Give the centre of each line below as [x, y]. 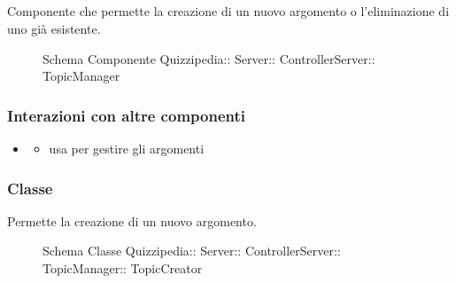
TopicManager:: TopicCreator [123, 267]
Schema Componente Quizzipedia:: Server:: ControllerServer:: [209, 58]
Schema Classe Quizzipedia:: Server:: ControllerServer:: [192, 251]
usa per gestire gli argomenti [127, 148]
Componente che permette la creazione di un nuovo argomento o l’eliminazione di [228, 11]
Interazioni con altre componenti [126, 115]
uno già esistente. [54, 28]
